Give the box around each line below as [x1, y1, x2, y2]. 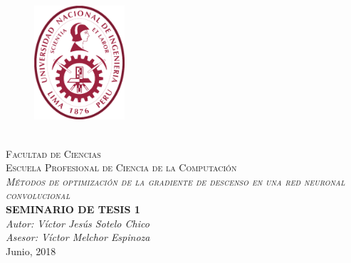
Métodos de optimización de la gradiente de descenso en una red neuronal [6, 173, 345, 188]
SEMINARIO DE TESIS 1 [6, 202, 140, 217]
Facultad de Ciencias [6, 146, 101, 161]
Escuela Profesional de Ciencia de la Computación [6, 160, 237, 175]
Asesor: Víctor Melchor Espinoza [6, 230, 150, 245]
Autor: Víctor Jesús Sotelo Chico [6, 215, 150, 230]
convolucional [6, 188, 70, 203]
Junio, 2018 [6, 243, 56, 258]
